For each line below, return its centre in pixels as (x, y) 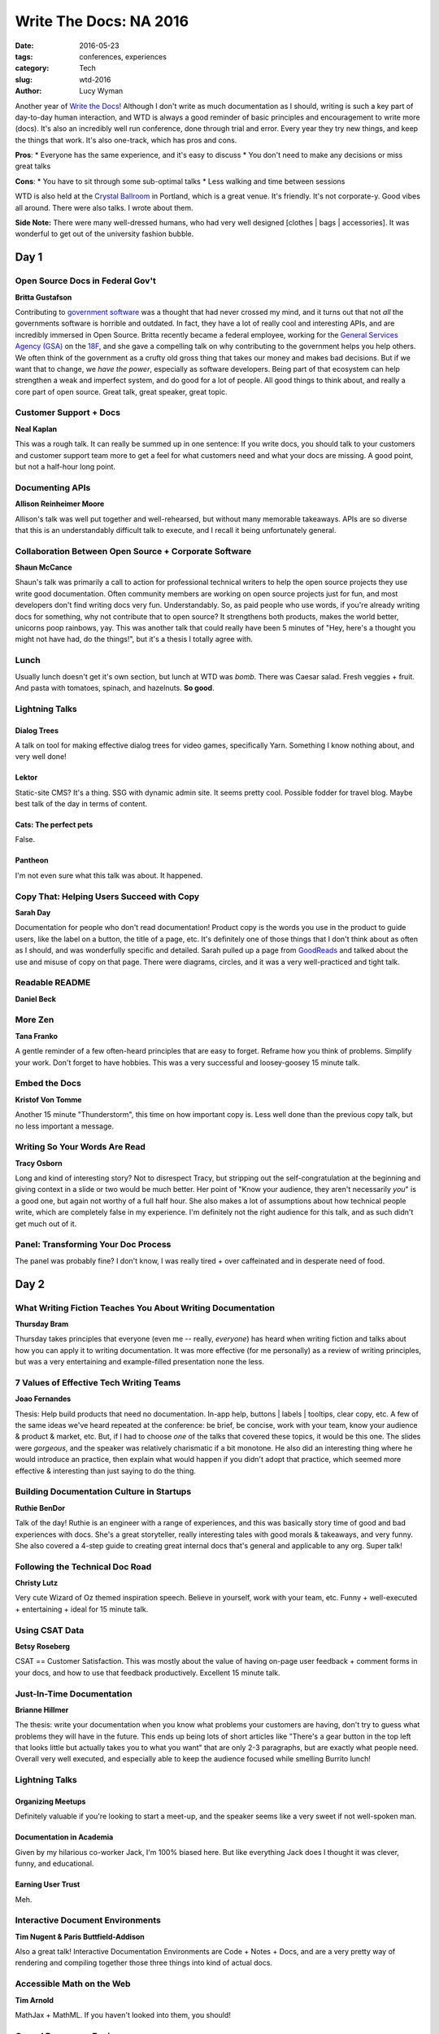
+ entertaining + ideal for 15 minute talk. (82, 1609)
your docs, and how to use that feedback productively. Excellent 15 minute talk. (148, 1673)
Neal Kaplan (36, 429)
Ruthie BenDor (40, 1508)
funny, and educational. (54, 1864)
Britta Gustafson (43, 297)
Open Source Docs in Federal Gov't (85, 281)
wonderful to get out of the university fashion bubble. (104, 234)
